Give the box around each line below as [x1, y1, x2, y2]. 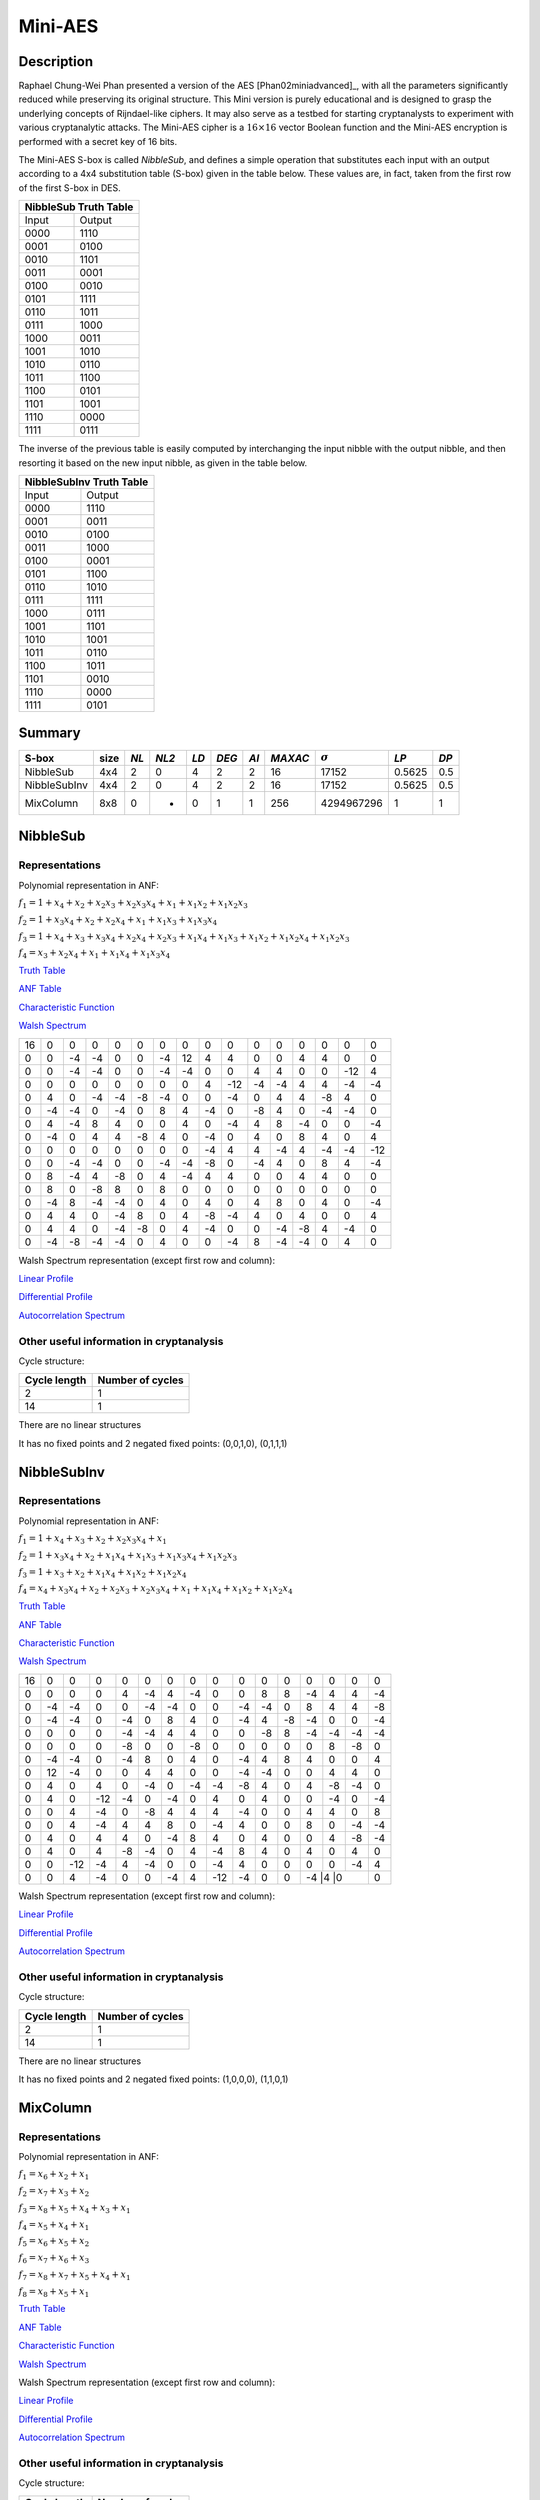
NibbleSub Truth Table [24, 200, 134, 214]
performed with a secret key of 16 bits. [18, 135, 178, 147]
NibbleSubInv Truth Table [24, 475, 149, 489]
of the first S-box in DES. [18, 181, 122, 194]
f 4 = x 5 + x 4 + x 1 [18, 2218, 90, 2232]
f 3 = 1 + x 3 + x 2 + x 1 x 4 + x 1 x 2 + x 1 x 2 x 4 [18, 1566, 187, 1580]
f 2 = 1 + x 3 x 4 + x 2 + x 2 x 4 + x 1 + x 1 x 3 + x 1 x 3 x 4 [18, 913, 218, 927]
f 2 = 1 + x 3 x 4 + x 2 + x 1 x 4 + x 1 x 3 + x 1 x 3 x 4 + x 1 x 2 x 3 [18, 1549, 238, 1563]
